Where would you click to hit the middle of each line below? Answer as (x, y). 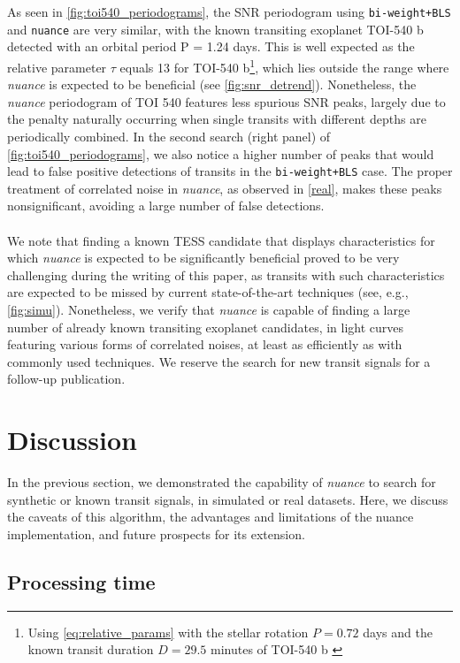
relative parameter (57, 67)
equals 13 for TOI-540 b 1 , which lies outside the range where (284, 65)
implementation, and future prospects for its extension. (156, 533)
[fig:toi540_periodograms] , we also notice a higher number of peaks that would (221, 153)
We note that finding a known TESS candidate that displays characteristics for (221, 240)
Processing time (81, 581)
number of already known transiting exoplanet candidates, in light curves (206, 327)
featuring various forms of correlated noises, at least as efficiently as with (205, 344)
